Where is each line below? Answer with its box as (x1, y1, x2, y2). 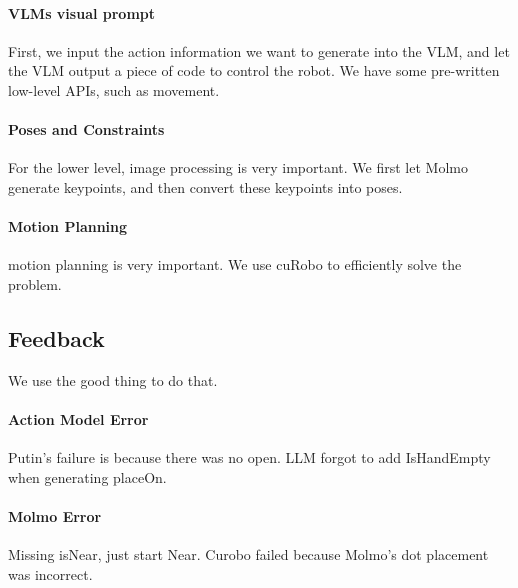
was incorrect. (8, 563, 93, 584)
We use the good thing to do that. (8, 369, 218, 390)
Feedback (8, 322, 105, 353)
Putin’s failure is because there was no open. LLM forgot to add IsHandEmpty (8, 447, 491, 468)
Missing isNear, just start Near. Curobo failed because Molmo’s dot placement (8, 544, 489, 565)
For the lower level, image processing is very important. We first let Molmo (8, 157, 468, 178)
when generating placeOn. (8, 466, 167, 487)
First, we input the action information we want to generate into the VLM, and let (8, 40, 510, 61)
